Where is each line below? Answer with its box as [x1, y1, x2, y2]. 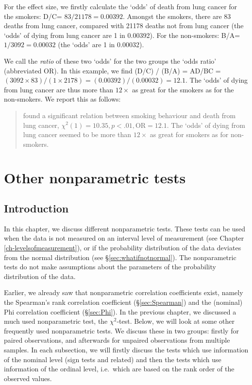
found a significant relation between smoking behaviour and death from [23, 110, 236, 120]
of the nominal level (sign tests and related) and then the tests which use [4, 354, 221, 364]
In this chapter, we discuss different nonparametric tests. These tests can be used [4, 223, 246, 233]
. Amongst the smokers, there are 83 [122, 11, 231, 21]
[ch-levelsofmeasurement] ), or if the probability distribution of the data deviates [4, 243, 241, 253]
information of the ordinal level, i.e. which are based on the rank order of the [4, 364, 235, 374]
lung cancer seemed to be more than [23, 129, 131, 140]
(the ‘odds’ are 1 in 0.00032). [58, 39, 144, 50]
